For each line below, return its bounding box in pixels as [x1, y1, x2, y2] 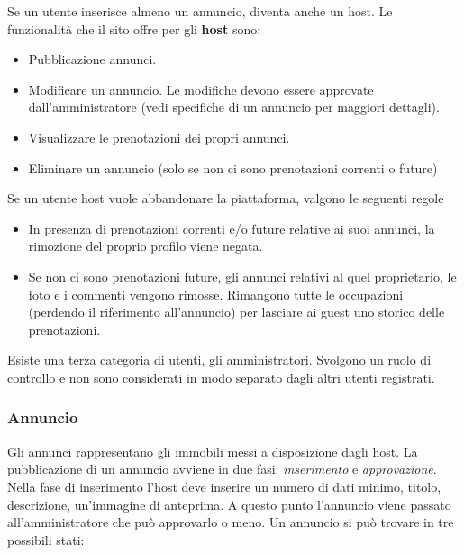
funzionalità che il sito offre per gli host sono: [7, 19, 261, 38]
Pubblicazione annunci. [28, 50, 157, 69]
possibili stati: [7, 530, 85, 549]
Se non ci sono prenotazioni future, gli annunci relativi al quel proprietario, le [28, 266, 457, 285]
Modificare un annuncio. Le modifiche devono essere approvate [28, 79, 374, 98]
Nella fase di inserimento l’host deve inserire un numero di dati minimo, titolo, [7, 476, 441, 495]
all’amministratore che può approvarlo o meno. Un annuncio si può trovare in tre [7, 513, 454, 532]
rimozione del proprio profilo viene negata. [28, 236, 263, 255]
